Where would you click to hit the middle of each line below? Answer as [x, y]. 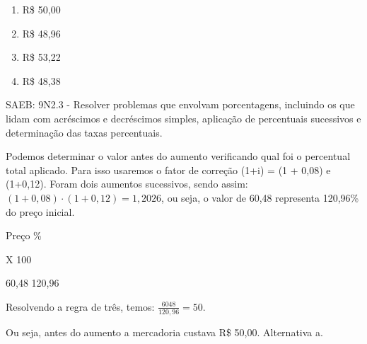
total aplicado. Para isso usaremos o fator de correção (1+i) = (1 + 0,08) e [168, 170]
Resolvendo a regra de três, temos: [80, 306]
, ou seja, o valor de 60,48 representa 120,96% [260, 197]
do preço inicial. [40, 211]
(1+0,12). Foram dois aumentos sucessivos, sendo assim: [127, 184]
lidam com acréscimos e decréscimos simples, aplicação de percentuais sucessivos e [183, 118]
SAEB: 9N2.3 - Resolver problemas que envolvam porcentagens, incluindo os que [180, 104]
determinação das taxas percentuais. [84, 132]
